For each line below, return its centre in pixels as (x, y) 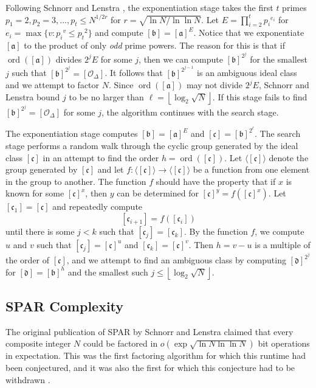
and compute (119, 33)
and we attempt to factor (53, 85)
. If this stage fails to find (260, 96)
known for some (35, 193)
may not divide (215, 85)
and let (111, 169)
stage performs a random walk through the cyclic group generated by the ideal (152, 145)
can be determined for (158, 193)
